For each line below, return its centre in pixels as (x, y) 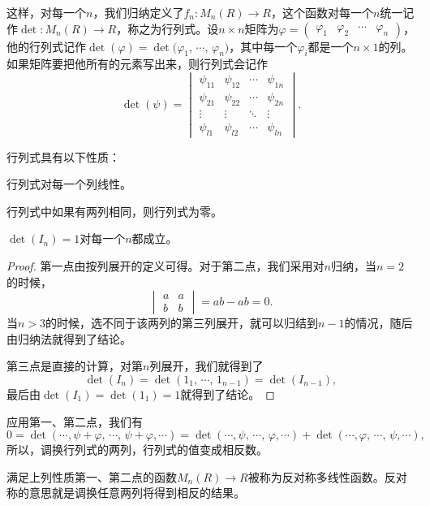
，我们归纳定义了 (138, 12)
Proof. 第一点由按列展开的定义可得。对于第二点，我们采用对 (166, 266)
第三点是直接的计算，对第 (75, 366)
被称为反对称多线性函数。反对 (327, 476)
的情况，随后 (378, 323)
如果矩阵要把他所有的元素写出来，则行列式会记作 (137, 64)
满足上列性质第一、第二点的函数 (92, 476)
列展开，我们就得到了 (206, 366)
